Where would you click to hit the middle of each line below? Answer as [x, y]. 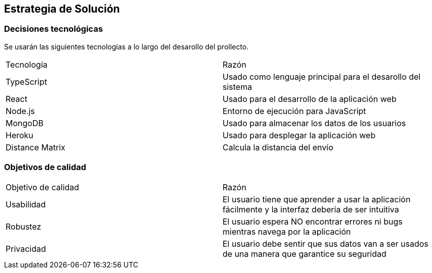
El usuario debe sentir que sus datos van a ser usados [326, 243]
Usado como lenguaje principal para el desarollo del [322, 76]
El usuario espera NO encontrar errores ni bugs [313, 221]
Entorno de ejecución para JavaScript [294, 111]
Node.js [20, 111]
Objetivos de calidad [45, 167]
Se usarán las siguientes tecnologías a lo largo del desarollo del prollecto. [126, 46]
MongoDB [25, 123]
